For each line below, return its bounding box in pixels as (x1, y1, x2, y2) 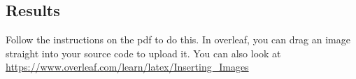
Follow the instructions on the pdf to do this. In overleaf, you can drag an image (6, 32, 350, 47)
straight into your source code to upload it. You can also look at (6, 45, 281, 60)
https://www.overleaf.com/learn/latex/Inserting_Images (6, 59, 249, 74)
